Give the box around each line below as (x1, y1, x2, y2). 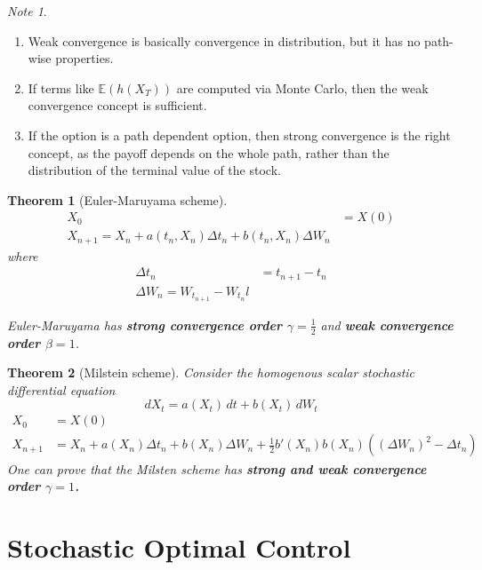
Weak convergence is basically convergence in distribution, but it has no (28, 31, 421, 50)
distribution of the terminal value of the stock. (28, 161, 281, 179)
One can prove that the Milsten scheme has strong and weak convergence (7, 459, 427, 478)
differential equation (7, 380, 116, 399)
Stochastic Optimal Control (7, 528, 351, 565)
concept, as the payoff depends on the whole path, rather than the (28, 143, 390, 162)
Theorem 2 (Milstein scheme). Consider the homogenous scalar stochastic (7, 363, 415, 382)
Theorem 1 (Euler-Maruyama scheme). (7, 190, 228, 209)
